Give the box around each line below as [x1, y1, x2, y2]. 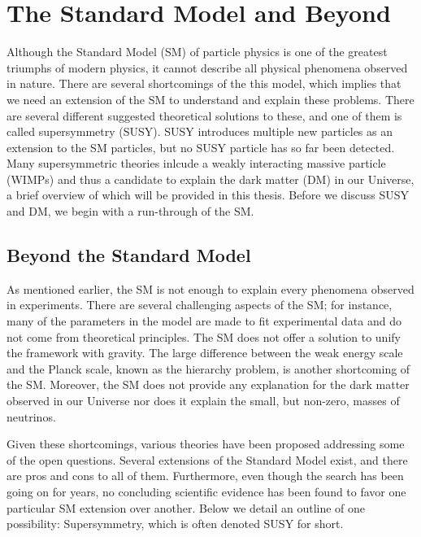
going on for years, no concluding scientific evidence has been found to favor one [7, 482, 406, 500]
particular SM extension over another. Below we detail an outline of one [7, 499, 366, 516]
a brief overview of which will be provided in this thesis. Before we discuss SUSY [7, 186, 410, 203]
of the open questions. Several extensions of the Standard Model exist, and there [7, 451, 408, 468]
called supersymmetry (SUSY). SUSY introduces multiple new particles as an [7, 123, 393, 140]
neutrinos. [7, 408, 56, 425]
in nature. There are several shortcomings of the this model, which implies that [7, 75, 401, 92]
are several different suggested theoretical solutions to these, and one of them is [7, 107, 402, 124]
